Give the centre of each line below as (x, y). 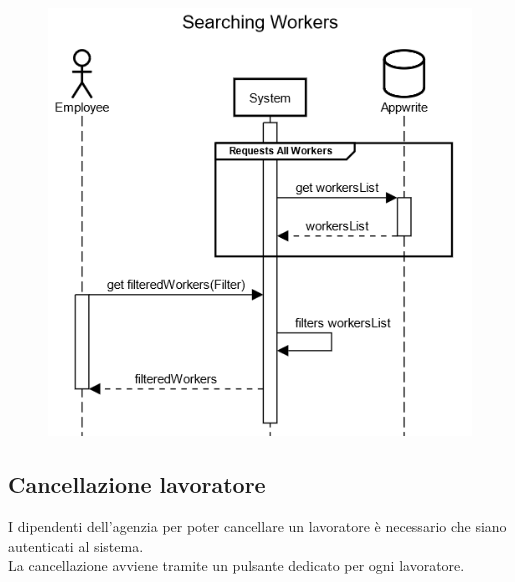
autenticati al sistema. (76, 545)
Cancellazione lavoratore (137, 484)
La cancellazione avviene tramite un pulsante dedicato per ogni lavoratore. (236, 565)
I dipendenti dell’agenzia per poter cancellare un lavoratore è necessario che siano (257, 525)
